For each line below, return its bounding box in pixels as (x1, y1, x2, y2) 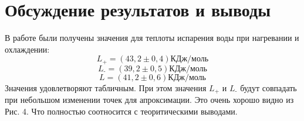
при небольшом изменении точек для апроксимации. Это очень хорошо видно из (5, 94, 294, 106)
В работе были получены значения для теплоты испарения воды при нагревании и (5, 32, 299, 44)
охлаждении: (5, 43, 50, 55)
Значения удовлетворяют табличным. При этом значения (5, 81, 207, 94)
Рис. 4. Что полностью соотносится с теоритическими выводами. (5, 105, 238, 117)
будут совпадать (240, 81, 297, 94)
